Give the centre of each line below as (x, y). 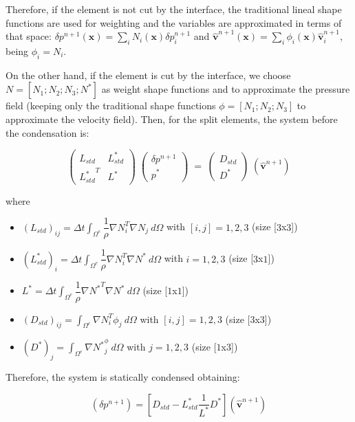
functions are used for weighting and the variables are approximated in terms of (174, 22)
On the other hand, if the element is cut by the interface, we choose (148, 75)
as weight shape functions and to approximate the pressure (226, 89)
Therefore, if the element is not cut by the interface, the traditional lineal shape (174, 9)
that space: (29, 36)
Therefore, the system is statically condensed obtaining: (123, 377)
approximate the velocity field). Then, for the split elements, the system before (172, 119)
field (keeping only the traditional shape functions (111, 105)
